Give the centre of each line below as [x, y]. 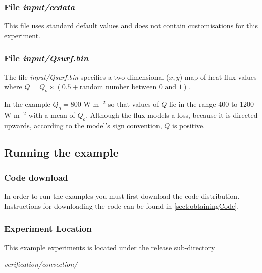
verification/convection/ [41, 264]
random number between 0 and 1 [131, 88]
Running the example [61, 152]
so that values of [134, 104]
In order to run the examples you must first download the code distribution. [122, 196]
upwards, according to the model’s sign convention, [83, 125]
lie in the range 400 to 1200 [212, 104]
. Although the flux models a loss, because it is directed [172, 114]
